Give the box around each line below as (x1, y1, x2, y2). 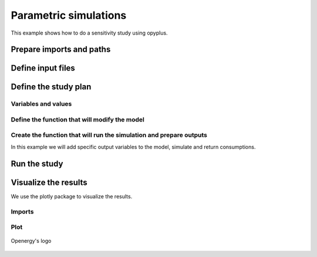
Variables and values (11, 100, 72, 108)
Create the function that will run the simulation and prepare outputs (11, 131, 208, 139)
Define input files (11, 63, 76, 73)
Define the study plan (11, 82, 92, 92)
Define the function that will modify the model (11, 115, 145, 123)
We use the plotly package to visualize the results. (11, 192, 133, 199)
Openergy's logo (11, 238, 52, 245)
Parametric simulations (11, 9, 127, 22)
